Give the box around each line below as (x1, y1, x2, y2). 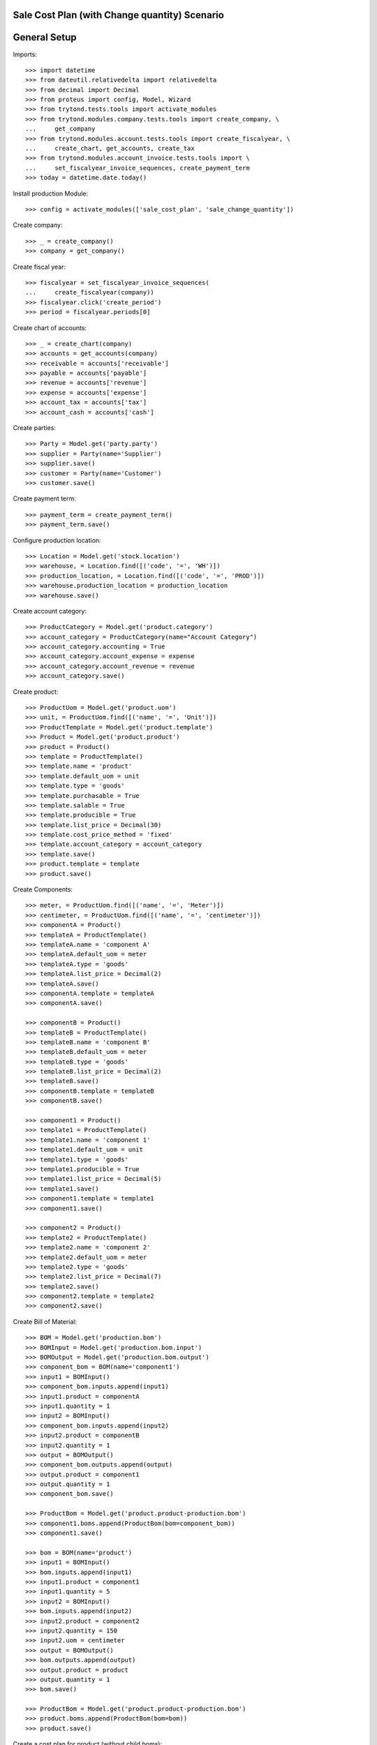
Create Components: (13, 885, 73, 893)
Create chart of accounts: (13, 323, 87, 332)
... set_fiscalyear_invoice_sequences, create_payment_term (25, 164, 251, 172)
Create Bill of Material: (13, 1317, 77, 1326)
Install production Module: (13, 189, 89, 198)
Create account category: (13, 607, 87, 615)
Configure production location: (13, 536, 101, 544)
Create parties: (13, 424, 56, 432)
